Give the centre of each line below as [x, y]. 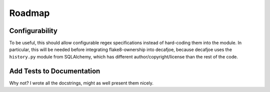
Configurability [33, 31]
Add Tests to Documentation [55, 71]
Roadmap [29, 13]
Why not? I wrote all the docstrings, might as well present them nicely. [81, 83]
